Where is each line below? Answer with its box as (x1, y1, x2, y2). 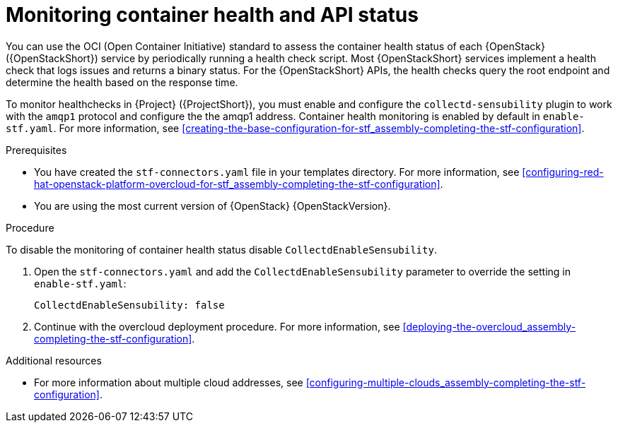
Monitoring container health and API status (6, 3, 419, 27)
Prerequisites (6, 143, 67, 156)
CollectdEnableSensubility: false (34, 299, 225, 311)
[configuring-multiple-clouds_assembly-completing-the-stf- (305, 376, 586, 388)
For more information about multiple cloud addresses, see (34, 376, 303, 388)
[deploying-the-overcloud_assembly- (402, 320, 576, 333)
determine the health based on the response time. (6, 76, 238, 88)
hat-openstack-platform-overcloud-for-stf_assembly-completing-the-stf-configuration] (34, 177, 441, 190)
